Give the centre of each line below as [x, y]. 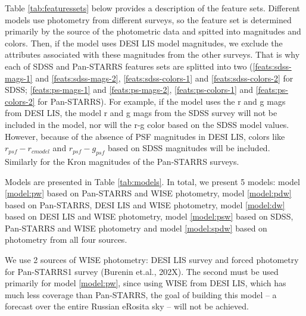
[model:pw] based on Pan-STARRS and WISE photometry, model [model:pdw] [148, 193]
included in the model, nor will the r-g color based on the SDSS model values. [147, 124]
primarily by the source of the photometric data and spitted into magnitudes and [153, 31]
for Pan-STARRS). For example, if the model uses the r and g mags [162, 101]
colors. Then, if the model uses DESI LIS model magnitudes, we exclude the [144, 43]
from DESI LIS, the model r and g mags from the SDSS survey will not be [141, 113]
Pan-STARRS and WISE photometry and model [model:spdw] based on [136, 228]
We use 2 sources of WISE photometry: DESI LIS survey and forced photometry [152, 260]
